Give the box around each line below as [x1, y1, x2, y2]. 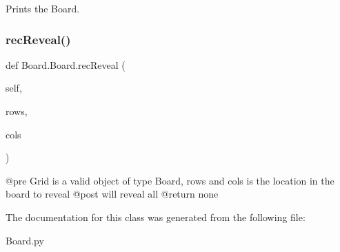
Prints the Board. [6, 1, 80, 15]
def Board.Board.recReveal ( [6, 57, 126, 72]
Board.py [6, 233, 44, 247]
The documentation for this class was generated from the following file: [6, 209, 306, 224]
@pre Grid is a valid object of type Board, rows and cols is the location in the [6, 173, 334, 187]
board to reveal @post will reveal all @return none [6, 187, 219, 201]
